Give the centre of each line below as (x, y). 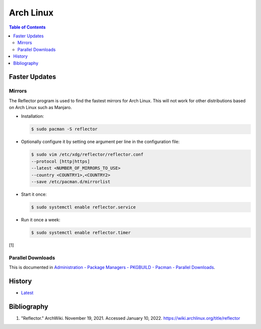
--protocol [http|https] (61, 161)
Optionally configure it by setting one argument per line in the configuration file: (100, 142)
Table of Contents (27, 27)
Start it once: (34, 194)
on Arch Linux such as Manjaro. (40, 108)
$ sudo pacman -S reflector (64, 129)
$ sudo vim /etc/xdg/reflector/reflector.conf (87, 155)
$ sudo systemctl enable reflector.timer (81, 232)
